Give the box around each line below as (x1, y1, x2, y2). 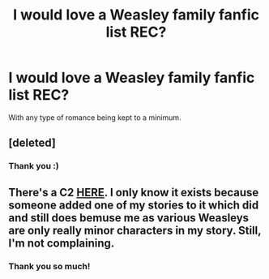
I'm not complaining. (8, 236, 115, 250)
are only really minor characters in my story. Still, (8, 223, 262, 237)
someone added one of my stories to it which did (8, 198, 259, 212)
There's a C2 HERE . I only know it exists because (8, 185, 259, 200)
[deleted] (8, 136, 57, 150)
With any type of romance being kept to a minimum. (8, 112, 181, 122)
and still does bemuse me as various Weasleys (8, 211, 250, 225)
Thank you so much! (8, 260, 91, 272)
